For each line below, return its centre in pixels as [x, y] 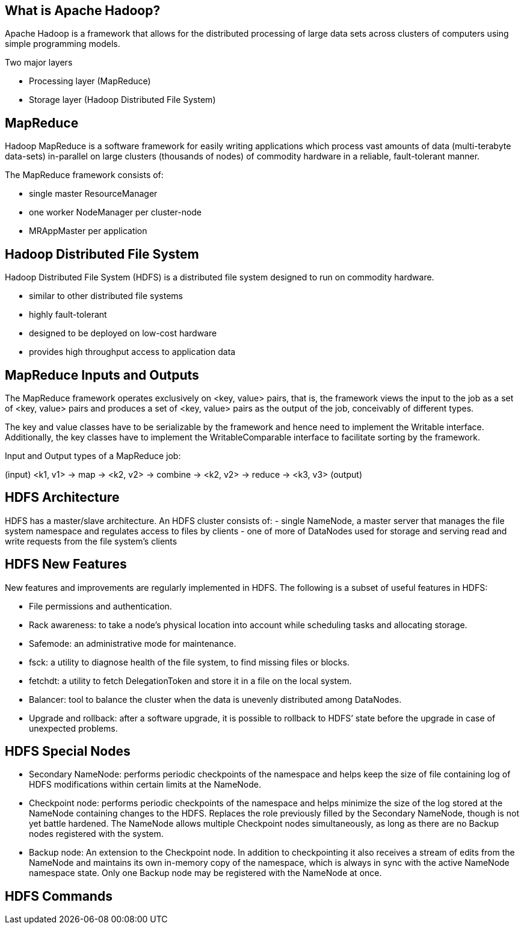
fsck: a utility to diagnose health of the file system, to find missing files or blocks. [189, 662]
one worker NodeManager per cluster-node [116, 212]
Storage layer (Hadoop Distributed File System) [122, 100]
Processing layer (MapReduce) [90, 81]
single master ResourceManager [93, 194]
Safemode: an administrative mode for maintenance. [133, 643]
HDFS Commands [59, 896]
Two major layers [39, 63]
